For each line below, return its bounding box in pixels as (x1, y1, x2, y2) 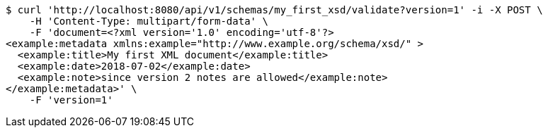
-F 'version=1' (29, 94, 113, 106)
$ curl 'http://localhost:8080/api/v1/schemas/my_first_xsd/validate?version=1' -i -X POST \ (6, 4, 543, 15)
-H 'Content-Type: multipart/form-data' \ (29, 15, 268, 27)
